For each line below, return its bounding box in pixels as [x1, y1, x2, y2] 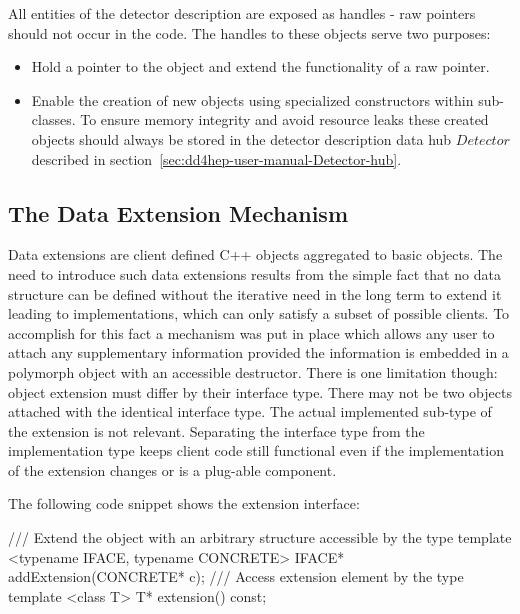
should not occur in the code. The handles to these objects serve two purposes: [8, 22, 491, 43]
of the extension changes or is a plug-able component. [8, 459, 337, 480]
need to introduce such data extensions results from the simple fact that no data [8, 263, 501, 284]
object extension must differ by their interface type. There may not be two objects [8, 381, 512, 402]
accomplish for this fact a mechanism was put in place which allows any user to [8, 322, 495, 343]
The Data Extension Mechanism [8, 197, 349, 228]
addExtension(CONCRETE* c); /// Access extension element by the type [8, 566, 464, 587]
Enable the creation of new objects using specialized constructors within [31, 89, 474, 110]
